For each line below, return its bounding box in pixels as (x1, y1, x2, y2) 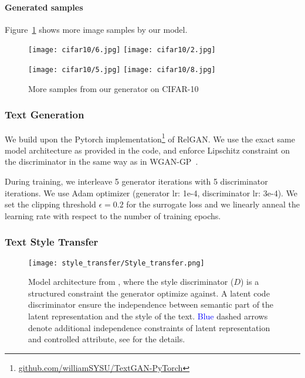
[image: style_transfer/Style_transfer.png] (28, 258, 205, 267)
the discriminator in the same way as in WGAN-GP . (5, 155, 198, 168)
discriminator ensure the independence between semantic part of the (28, 298, 274, 311)
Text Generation (5, 107, 84, 122)
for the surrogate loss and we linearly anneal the (126, 198, 300, 210)
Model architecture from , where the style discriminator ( (28, 275, 234, 288)
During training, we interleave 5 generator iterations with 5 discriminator (5, 175, 268, 187)
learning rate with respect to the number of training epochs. (5, 209, 221, 222)
